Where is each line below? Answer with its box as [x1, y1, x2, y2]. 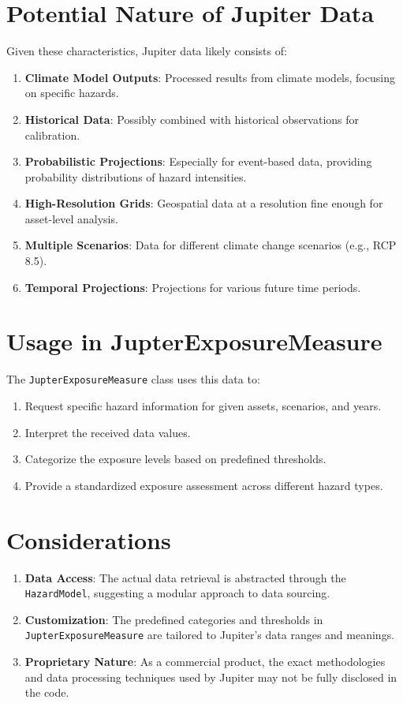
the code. [24, 684, 69, 701]
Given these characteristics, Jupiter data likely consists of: [6, 43, 287, 59]
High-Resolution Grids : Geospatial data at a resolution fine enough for [24, 195, 383, 211]
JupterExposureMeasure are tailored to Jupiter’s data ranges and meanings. [24, 626, 395, 643]
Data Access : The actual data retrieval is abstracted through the [24, 569, 346, 585]
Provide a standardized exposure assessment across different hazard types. [24, 477, 383, 493]
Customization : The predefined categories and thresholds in [24, 611, 323, 627]
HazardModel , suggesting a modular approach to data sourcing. [24, 585, 330, 601]
